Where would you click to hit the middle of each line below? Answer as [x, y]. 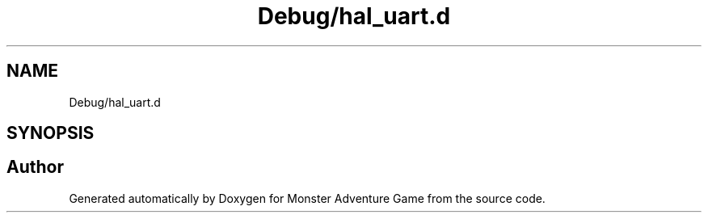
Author [35, 167]
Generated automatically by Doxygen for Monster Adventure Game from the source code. [307, 198]
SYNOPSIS [51, 133]
